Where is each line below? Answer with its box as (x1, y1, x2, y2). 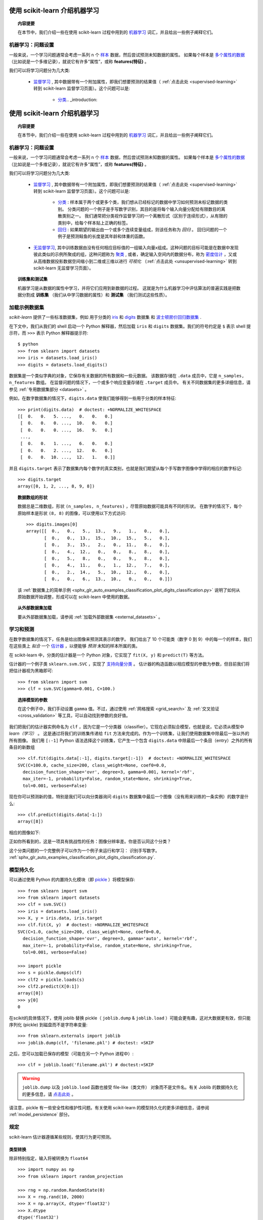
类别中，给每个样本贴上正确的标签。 (57, 220, 131, 225)
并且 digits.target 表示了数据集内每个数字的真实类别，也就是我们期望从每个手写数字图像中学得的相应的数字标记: (9, 465, 243, 471)
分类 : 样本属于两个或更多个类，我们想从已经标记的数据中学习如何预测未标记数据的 (57, 199, 224, 205)
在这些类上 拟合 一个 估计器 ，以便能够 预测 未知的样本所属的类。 (9, 643, 140, 649)
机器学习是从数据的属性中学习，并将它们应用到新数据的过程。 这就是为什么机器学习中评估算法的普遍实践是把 (18, 285, 236, 291)
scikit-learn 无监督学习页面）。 (33, 265, 94, 271)
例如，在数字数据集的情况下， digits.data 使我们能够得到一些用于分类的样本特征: (9, 395, 176, 401)
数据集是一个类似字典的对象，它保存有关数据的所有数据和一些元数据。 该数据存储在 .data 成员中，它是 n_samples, (9, 372, 244, 378)
